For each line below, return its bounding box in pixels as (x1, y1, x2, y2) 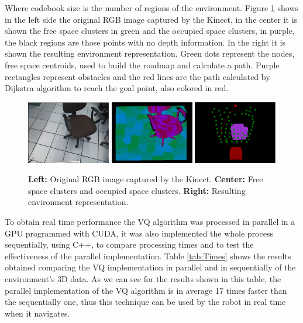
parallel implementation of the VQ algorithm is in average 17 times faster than (5, 284, 287, 296)
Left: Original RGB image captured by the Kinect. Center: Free (28, 173, 263, 185)
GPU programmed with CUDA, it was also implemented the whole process (5, 227, 273, 239)
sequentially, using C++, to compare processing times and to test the (5, 238, 254, 251)
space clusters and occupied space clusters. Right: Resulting (28, 184, 246, 196)
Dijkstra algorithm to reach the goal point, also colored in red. (5, 82, 229, 94)
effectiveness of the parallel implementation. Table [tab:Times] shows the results (5, 249, 291, 262)
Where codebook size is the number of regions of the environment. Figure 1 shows (5, 2, 299, 13)
